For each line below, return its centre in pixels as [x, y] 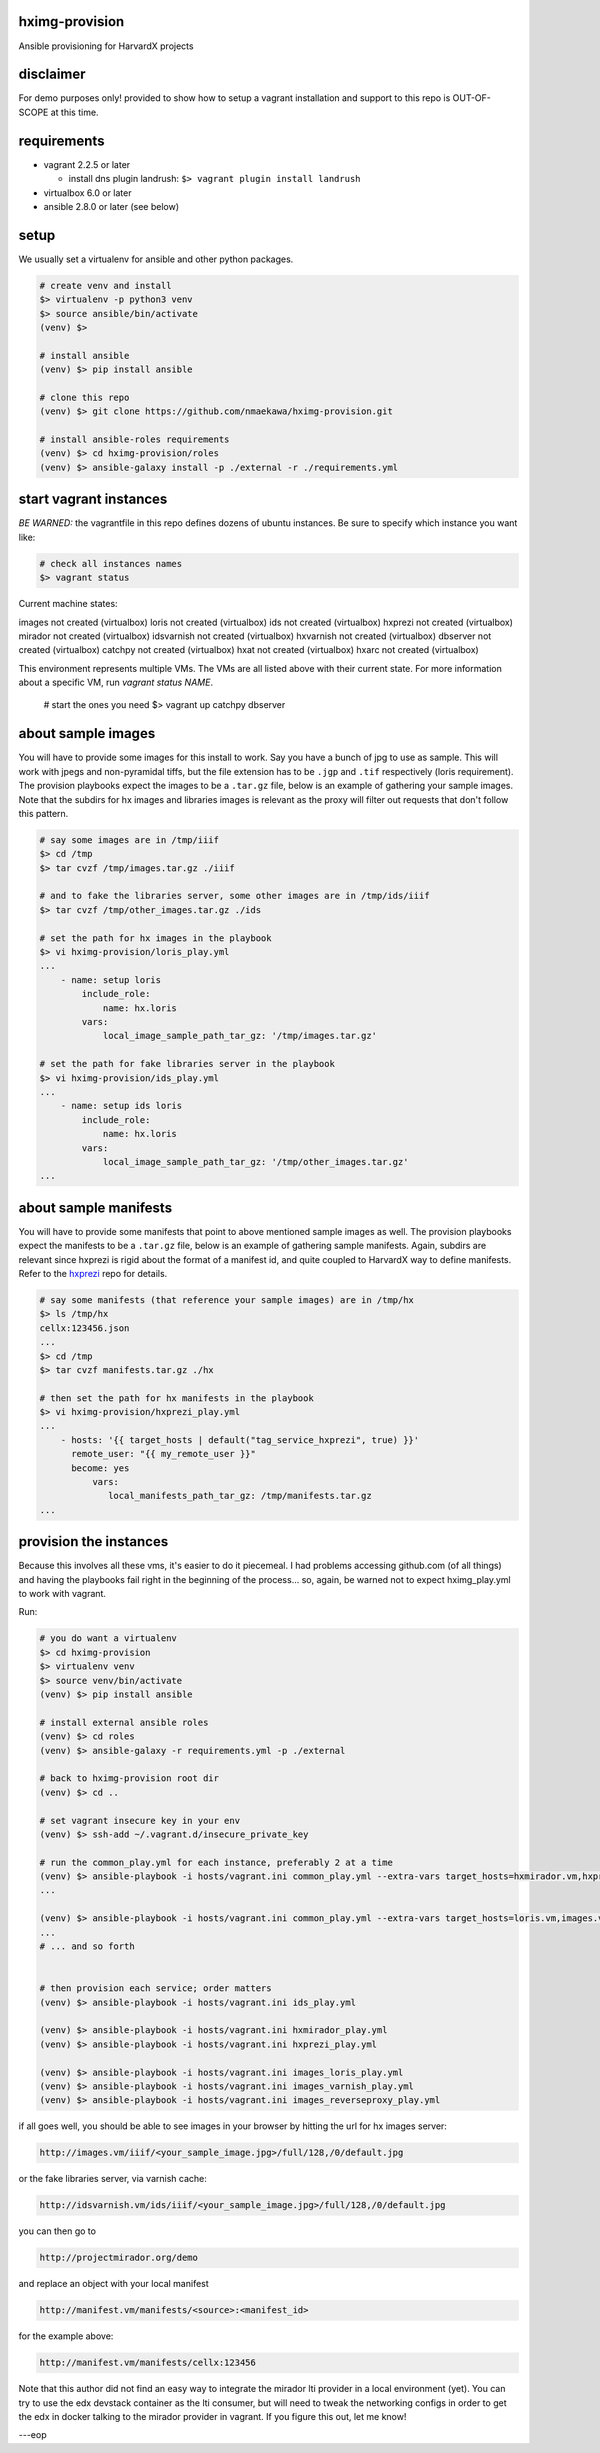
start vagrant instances [93, 499]
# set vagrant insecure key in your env [139, 1820]
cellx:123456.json [84, 1328]
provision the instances [93, 1541]
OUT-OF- [472, 98]
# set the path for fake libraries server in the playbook [187, 1064]
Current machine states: [68, 604]
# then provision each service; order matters [155, 1988]
